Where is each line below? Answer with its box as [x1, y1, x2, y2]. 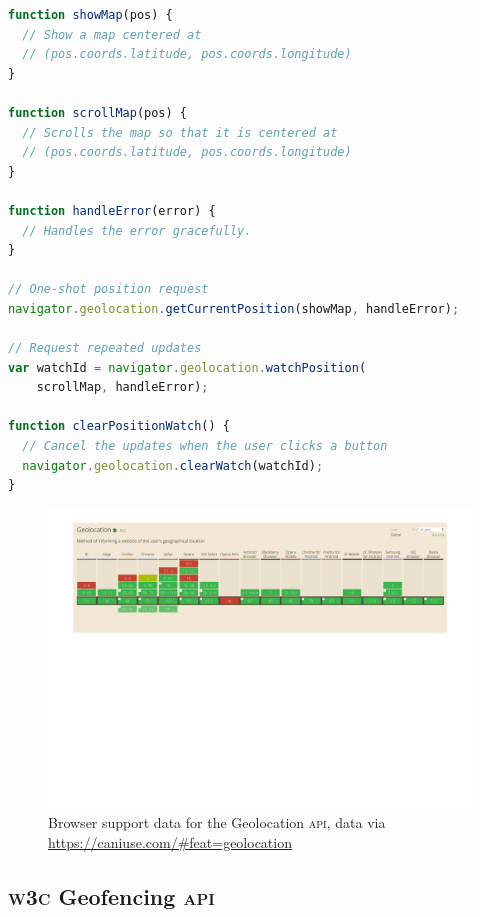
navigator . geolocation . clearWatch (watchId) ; [22, 458, 324, 473]
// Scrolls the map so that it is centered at [22, 125, 338, 140]
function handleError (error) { [8, 203, 216, 218]
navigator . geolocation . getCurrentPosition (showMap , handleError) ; [8, 301, 460, 316]
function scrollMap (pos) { [8, 105, 188, 120]
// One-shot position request [8, 282, 209, 297]
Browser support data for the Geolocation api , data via [48, 812, 386, 833]
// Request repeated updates [8, 341, 202, 356]
